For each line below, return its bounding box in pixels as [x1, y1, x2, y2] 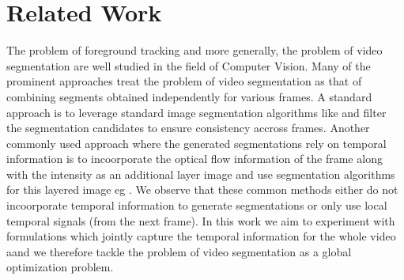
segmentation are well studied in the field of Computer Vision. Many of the [6, 57, 371, 74]
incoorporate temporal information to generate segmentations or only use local [6, 197, 387, 214]
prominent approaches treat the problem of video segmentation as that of [6, 73, 362, 89]
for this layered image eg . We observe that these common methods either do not [6, 181, 398, 198]
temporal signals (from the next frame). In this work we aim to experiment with [6, 212, 395, 229]
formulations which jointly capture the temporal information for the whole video [6, 228, 396, 244]
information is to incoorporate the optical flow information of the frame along [6, 150, 383, 167]
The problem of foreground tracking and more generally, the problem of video [6, 42, 383, 59]
